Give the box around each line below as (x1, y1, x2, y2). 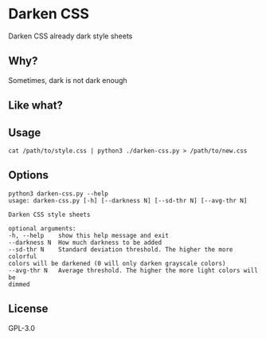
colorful (8, 252, 37, 260)
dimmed (8, 280, 30, 288)
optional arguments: (8, 224, 77, 232)
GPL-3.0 (8, 323, 36, 333)
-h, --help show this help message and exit (8, 231, 170, 239)
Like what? (8, 99, 64, 112)
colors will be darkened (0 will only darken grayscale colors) (8, 259, 226, 267)
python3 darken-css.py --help (8, 189, 109, 198)
